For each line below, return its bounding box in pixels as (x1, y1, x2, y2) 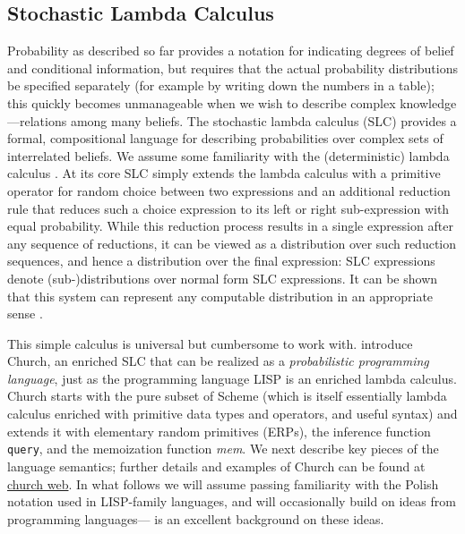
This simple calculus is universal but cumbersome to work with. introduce (7, 334, 413, 352)
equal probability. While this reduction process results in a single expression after (7, 216, 453, 235)
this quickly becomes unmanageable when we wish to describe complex (7, 93, 396, 112)
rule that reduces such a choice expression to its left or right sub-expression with (7, 199, 450, 217)
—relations (7, 111, 67, 130)
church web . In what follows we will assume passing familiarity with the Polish (7, 474, 439, 493)
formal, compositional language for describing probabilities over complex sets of (7, 129, 443, 148)
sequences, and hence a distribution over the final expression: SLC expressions (7, 251, 435, 270)
